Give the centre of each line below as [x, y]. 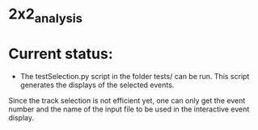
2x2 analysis [46, 15]
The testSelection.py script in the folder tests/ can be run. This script [135, 76]
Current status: [61, 54]
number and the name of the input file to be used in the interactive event [129, 109]
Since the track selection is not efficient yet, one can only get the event [127, 100]
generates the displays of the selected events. [97, 85]
